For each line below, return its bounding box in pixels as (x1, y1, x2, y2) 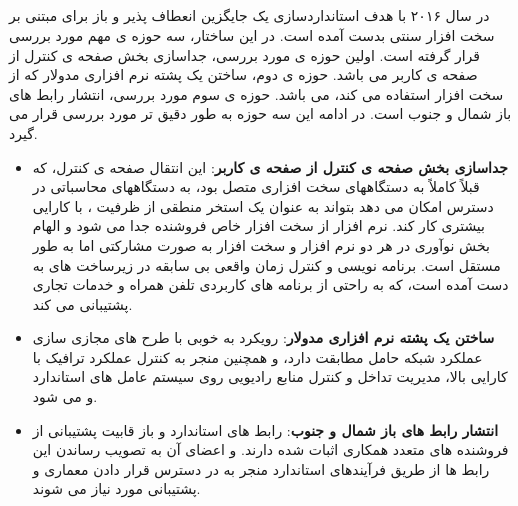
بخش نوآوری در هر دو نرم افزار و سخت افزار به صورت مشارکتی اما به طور (32, 234, 490, 255)
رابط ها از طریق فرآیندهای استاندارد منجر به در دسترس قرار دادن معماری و (32, 458, 490, 479)
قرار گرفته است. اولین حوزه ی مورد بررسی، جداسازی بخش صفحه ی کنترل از (9, 44, 481, 65)
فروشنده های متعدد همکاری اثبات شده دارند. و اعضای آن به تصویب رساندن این (32, 439, 509, 460)
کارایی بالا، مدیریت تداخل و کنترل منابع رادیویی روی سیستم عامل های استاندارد (32, 366, 508, 387)
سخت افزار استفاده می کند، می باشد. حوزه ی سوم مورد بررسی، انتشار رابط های (9, 83, 504, 104)
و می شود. (32, 386, 98, 407)
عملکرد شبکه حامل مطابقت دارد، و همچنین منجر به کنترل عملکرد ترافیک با (32, 346, 483, 367)
